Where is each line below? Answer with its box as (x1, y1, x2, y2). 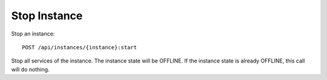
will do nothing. (11, 66, 50, 73)
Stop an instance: (11, 30, 55, 37)
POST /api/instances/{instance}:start (22, 44, 137, 51)
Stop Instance (11, 9, 83, 22)
